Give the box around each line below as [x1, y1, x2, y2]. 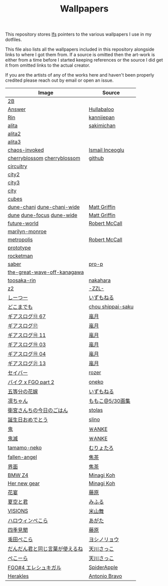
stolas [88, 407, 103, 414]
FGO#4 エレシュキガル [8, 564, 62, 571]
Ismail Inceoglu [88, 146, 124, 153]
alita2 [8, 130, 21, 137]
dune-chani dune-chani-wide [8, 204, 80, 211]
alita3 [8, 138, 21, 145]
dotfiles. [5, 37, 22, 43]
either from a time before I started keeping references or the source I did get [5, 57, 163, 63]
